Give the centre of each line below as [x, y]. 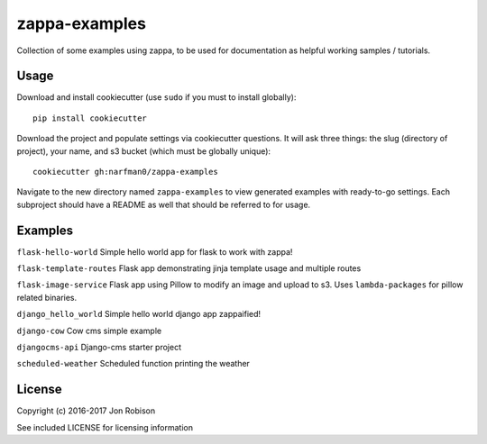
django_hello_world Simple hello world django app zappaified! [139, 314]
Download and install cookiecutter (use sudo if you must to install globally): [156, 97]
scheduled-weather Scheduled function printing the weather [133, 364]
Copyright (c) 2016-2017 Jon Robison [86, 411]
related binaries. [47, 297]
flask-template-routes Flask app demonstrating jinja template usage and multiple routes [189, 268]
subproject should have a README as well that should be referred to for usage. [164, 204]
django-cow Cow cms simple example [89, 331]
